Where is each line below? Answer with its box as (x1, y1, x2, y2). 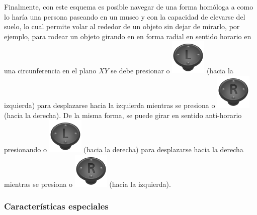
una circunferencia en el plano (4, 65, 97, 76)
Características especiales (4, 200, 109, 212)
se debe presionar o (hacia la (111, 65, 233, 76)
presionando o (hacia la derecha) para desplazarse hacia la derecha (4, 144, 243, 155)
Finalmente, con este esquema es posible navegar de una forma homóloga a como (4, 2, 253, 12)
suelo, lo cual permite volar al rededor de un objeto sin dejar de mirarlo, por (4, 21, 240, 32)
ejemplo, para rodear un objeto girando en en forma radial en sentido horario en (4, 31, 251, 41)
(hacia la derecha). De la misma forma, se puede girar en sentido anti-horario (4, 110, 242, 120)
